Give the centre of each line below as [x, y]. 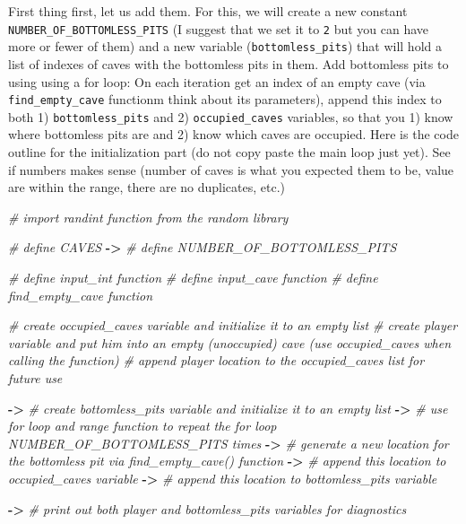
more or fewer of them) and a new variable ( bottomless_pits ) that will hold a [225, 46]
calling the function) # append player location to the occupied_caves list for [216, 360]
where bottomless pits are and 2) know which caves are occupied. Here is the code [233, 134]
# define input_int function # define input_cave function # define [193, 277]
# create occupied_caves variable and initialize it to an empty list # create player [233, 325]
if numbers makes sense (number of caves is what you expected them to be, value [231, 169]
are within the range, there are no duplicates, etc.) [147, 187]
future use [35, 377]
